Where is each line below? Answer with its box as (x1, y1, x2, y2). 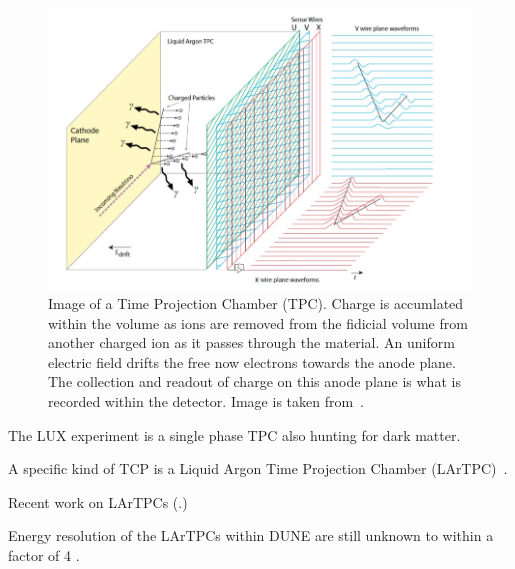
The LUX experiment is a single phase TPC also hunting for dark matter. (8, 424, 461, 445)
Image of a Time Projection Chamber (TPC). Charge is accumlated (48, 292, 464, 313)
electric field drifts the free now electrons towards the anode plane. (48, 351, 456, 372)
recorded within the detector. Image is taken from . (48, 390, 365, 411)
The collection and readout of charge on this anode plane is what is (48, 371, 461, 392)
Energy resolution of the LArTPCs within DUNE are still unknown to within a (8, 525, 494, 546)
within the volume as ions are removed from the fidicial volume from (48, 312, 468, 333)
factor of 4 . (8, 544, 80, 565)
